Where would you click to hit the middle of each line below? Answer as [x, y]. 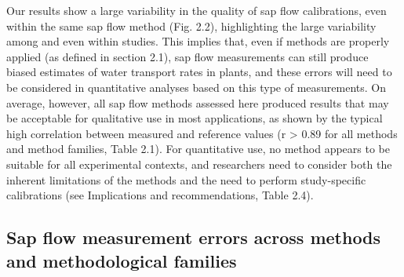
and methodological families [122, 260]
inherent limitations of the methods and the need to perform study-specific [186, 179]
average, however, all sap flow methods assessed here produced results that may [198, 102]
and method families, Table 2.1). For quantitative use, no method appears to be [198, 149]
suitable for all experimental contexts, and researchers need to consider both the [199, 164]
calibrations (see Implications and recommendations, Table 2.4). [160, 195]
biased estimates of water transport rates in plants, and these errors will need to [199, 72]
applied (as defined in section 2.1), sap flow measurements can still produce [187, 56]
